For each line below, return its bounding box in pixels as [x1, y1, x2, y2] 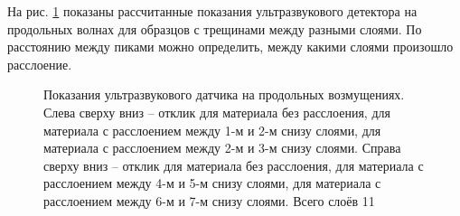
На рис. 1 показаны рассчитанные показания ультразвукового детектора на [7, 2, 418, 20]
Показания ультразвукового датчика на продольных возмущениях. [43, 85, 405, 104]
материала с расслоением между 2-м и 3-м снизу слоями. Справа [43, 138, 401, 157]
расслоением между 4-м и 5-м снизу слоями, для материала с [43, 174, 381, 193]
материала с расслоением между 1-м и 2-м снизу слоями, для [43, 120, 381, 139]
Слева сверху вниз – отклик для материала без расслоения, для [43, 102, 390, 121]
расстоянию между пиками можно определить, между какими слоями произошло [7, 37, 454, 56]
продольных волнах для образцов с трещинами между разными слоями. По [7, 19, 422, 38]
